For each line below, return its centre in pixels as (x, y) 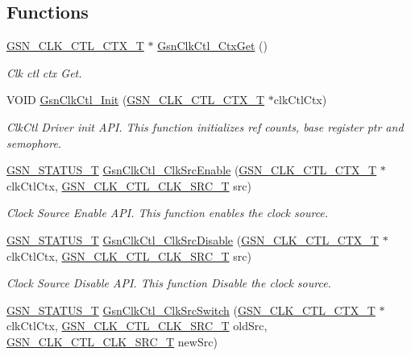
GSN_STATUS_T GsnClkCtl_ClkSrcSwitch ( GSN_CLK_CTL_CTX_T (191, 310)
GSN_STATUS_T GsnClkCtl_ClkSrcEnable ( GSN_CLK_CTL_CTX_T (192, 170)
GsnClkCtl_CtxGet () (212, 46)
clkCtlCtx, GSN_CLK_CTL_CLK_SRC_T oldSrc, (137, 326)
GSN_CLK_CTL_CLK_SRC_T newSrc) (112, 341)
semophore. (34, 142)
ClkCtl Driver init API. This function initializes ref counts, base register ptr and (205, 126)
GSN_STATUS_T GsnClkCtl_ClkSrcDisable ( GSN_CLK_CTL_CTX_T (193, 239)
